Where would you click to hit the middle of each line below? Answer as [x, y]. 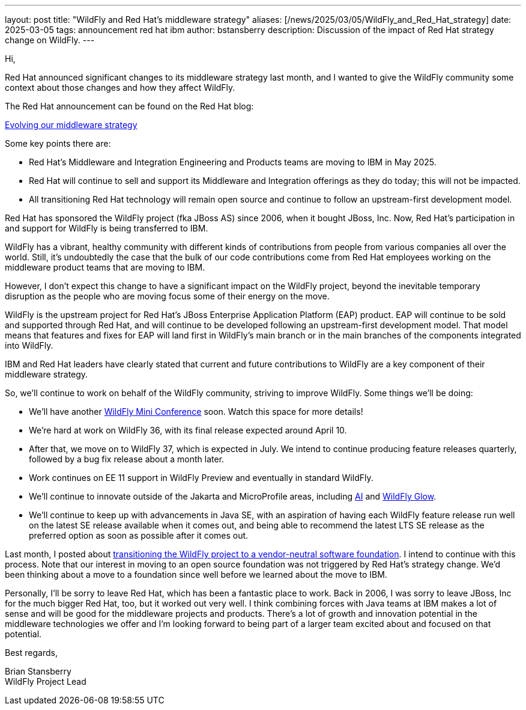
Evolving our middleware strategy [71, 125]
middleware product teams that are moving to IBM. [105, 267]
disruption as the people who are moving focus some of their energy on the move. [167, 296]
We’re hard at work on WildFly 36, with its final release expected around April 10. [188, 430]
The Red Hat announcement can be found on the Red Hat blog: [129, 106]
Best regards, [31, 653]
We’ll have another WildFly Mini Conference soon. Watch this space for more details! [196, 412]
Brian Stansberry [38, 671]
